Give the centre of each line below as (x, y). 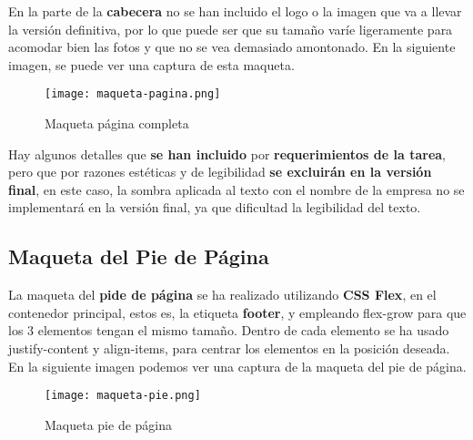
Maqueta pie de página (109, 424)
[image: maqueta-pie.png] (123, 396)
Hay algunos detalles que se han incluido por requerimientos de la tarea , (227, 153)
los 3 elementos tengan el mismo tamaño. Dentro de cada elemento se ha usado (229, 330)
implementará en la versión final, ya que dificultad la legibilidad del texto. (215, 207)
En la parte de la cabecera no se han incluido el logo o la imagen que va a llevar (235, 11)
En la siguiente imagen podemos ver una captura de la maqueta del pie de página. (237, 366)
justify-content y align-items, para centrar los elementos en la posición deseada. (229, 348)
